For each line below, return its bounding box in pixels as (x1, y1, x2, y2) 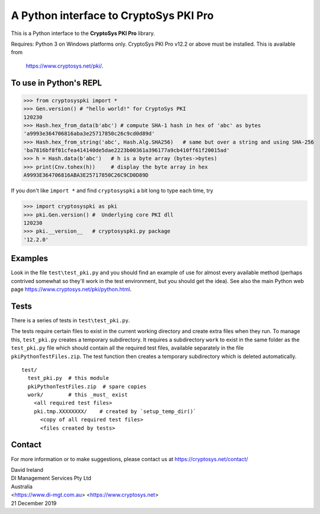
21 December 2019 (11, 499, 57, 507)
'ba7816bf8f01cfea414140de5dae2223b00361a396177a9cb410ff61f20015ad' (23, 147, 230, 154)
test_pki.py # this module (27, 375, 110, 382)
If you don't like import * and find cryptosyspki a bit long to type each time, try (11, 187, 213, 194)
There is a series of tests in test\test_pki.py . (11, 316, 130, 323)
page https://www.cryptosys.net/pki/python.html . (11, 285, 132, 293)
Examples (11, 253, 49, 264)
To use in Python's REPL (11, 78, 102, 88)
